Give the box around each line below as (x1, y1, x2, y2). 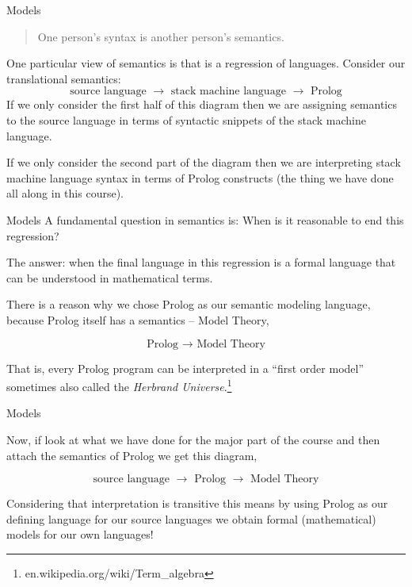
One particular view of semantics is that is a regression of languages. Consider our (6, 55, 406, 71)
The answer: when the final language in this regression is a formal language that (6, 254, 396, 270)
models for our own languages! (6, 526, 154, 543)
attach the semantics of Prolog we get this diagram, (6, 447, 257, 463)
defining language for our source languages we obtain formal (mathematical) (6, 510, 376, 527)
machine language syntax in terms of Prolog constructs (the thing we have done (6, 169, 394, 186)
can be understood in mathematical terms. (6, 269, 213, 286)
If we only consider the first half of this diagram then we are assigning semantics (6, 96, 397, 113)
